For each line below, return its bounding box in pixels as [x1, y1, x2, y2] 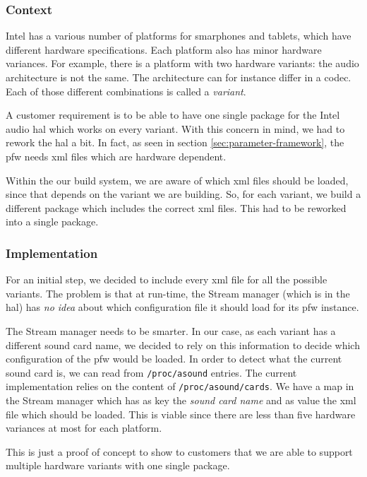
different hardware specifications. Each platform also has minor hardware [6, 42, 322, 57]
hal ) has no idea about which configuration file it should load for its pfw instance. [6, 300, 359, 314]
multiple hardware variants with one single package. [6, 458, 230, 473]
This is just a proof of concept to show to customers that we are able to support [6, 444, 353, 459]
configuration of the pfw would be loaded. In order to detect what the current [6, 351, 342, 366]
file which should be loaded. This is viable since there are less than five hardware [6, 406, 356, 421]
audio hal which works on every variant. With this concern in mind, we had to [6, 121, 345, 136]
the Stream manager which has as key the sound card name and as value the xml [6, 393, 356, 408]
